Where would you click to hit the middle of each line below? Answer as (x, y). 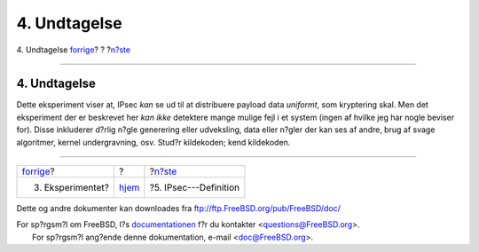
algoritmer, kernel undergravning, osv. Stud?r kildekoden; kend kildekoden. (153, 142)
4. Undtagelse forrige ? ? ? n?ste (74, 50)
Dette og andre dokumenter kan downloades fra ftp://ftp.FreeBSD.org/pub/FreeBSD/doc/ (179, 209)
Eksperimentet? (77, 188)
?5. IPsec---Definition (195, 188)
